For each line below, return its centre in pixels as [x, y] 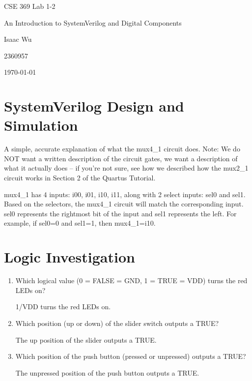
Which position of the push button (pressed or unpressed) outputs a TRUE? [131, 356]
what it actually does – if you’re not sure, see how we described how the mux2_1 [126, 168]
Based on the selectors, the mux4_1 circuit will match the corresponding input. [124, 204]
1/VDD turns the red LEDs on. [63, 307]
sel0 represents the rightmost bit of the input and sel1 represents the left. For [120, 213]
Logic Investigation [70, 257]
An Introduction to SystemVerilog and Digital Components [93, 22]
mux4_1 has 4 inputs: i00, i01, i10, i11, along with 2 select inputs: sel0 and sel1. [125, 194]
